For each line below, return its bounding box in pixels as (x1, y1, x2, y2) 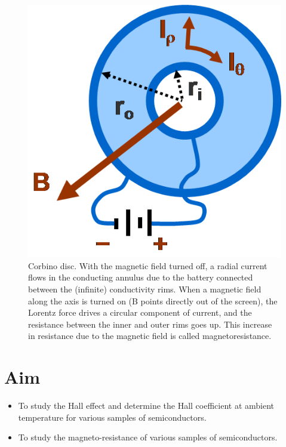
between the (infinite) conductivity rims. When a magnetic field (28, 282, 262, 295)
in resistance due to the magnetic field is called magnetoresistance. (28, 329, 272, 342)
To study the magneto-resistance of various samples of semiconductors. (18, 431, 278, 443)
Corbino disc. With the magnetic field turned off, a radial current (28, 259, 267, 272)
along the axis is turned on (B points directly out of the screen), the (28, 294, 278, 307)
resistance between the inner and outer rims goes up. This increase (28, 317, 272, 330)
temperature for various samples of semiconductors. (18, 411, 207, 423)
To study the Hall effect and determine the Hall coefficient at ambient (18, 399, 275, 411)
